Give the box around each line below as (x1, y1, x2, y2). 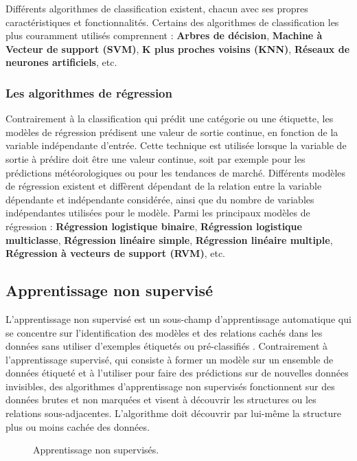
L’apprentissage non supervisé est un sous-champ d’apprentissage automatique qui (5, 311, 352, 326)
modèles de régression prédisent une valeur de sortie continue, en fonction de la (5, 124, 338, 139)
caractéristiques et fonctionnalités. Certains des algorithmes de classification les (5, 14, 339, 29)
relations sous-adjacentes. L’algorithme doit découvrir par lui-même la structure (5, 406, 341, 420)
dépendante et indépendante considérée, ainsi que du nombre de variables (5, 192, 314, 206)
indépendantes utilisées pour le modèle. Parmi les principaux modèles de (5, 205, 310, 220)
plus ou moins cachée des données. (5, 419, 150, 434)
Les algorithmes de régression (5, 84, 172, 101)
